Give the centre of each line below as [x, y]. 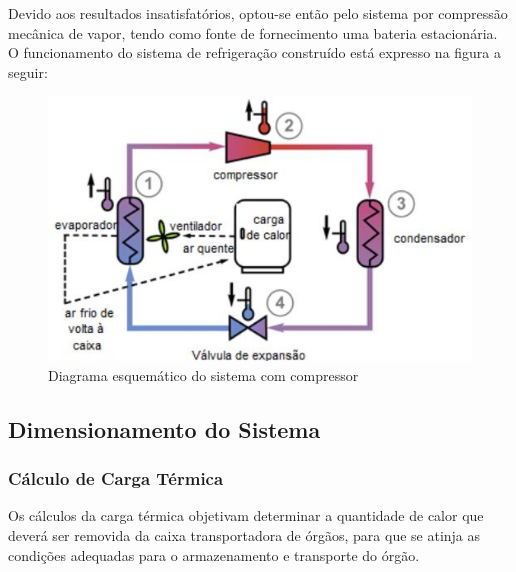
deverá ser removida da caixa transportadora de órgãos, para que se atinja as [244, 534]
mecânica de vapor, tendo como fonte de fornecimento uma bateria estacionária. [253, 32]
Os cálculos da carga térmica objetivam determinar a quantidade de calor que [246, 515]
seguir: [28, 71]
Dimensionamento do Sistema [164, 428]
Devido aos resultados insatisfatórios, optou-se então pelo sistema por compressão [258, 13]
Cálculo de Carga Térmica [116, 478]
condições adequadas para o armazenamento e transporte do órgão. [214, 554]
